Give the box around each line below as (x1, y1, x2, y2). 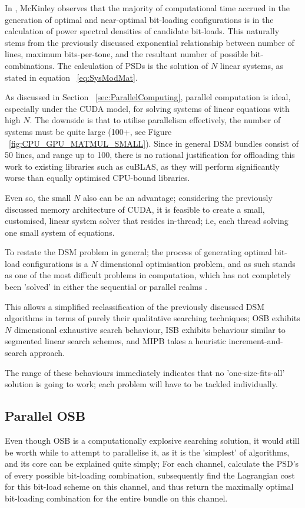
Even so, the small (5, 191, 71, 203)
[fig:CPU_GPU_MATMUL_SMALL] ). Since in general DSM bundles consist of (9, 137, 299, 149)
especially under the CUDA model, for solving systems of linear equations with (5, 102, 290, 114)
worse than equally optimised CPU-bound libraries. (5, 171, 190, 184)
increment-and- (228, 335, 283, 347)
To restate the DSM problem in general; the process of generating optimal (5, 246, 272, 258)
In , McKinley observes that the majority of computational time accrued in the (5, 2, 290, 14)
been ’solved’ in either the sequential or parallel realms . (5, 281, 207, 293)
